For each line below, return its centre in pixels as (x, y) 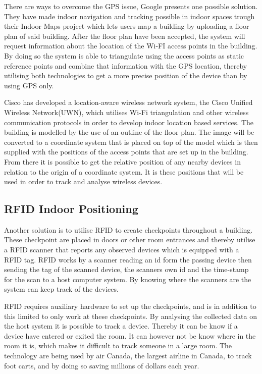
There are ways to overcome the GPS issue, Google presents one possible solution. (131, 6)
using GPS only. (29, 85)
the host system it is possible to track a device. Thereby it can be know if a (121, 326)
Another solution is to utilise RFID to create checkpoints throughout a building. (128, 229)
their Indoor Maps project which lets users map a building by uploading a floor (127, 26)
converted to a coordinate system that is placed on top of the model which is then (131, 142)
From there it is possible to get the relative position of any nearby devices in (122, 161)
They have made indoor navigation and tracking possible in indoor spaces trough (129, 16)
